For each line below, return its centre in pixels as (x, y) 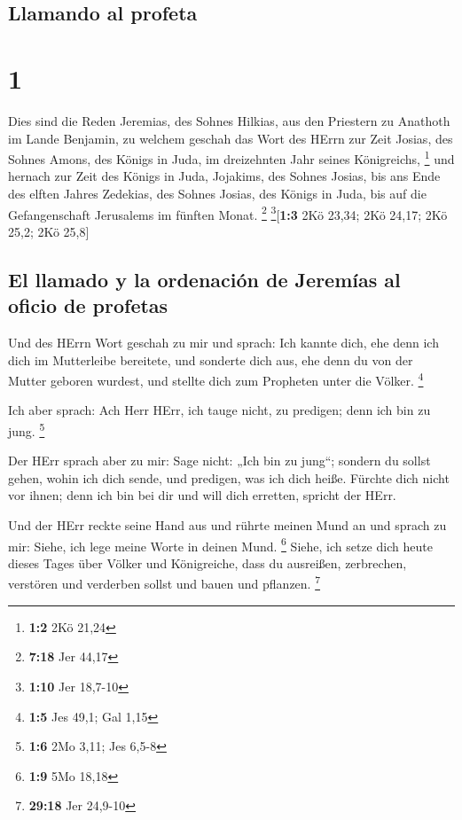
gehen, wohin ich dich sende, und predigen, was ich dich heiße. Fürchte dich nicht (229, 477)
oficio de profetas (88, 305)
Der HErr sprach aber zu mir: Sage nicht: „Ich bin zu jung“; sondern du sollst (219, 461)
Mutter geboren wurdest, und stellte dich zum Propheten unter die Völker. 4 (216, 379)
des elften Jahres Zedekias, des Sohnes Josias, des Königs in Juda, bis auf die (217, 193)
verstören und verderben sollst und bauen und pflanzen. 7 (164, 582)
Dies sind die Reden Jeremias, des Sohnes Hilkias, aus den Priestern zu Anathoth (229, 120)
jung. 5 (27, 430)
